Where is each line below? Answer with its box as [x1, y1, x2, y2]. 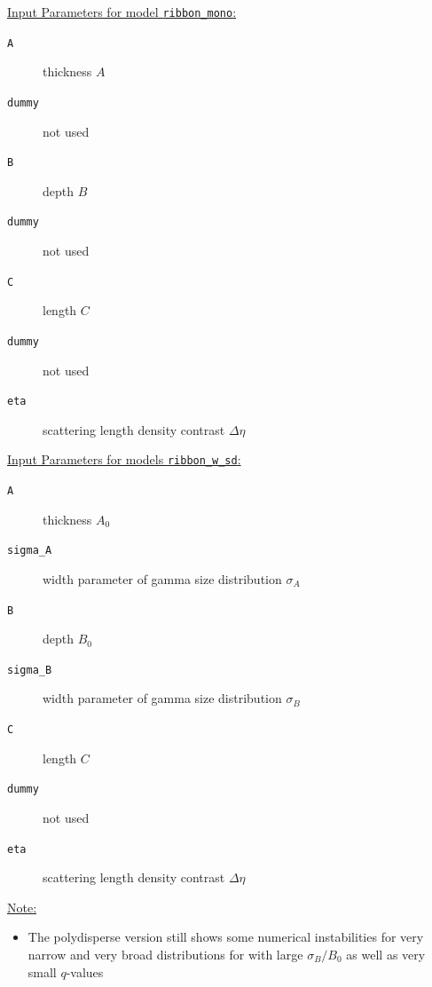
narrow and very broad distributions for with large [27, 945, 303, 963]
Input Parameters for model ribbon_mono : [7, 3, 237, 20]
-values [66, 962, 104, 981]
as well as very [346, 945, 426, 963]
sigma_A [7, 544, 52, 557]
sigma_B [7, 663, 52, 676]
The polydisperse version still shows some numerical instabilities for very [27, 928, 424, 946]
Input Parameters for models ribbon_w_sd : [7, 450, 241, 469]
